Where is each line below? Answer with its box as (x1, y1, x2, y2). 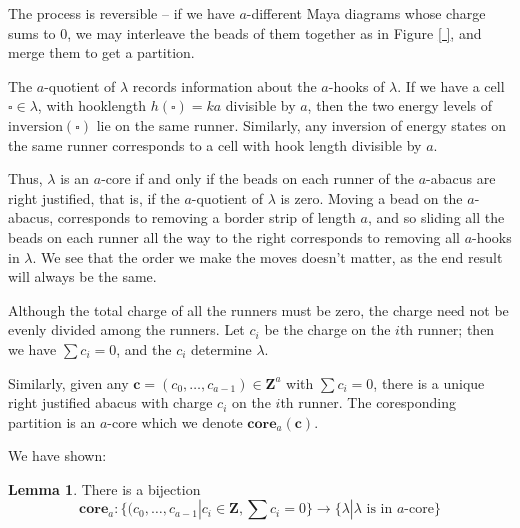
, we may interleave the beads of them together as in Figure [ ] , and (67, 22, 482, 43)
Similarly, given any (8, 372, 129, 393)
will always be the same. (8, 266, 157, 287)
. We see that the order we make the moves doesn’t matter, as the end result (32, 246, 503, 267)
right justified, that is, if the (8, 187, 180, 208)
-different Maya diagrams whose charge (246, 3, 486, 23)
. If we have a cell (397, 75, 505, 96)
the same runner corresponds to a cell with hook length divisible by (8, 134, 422, 155)
